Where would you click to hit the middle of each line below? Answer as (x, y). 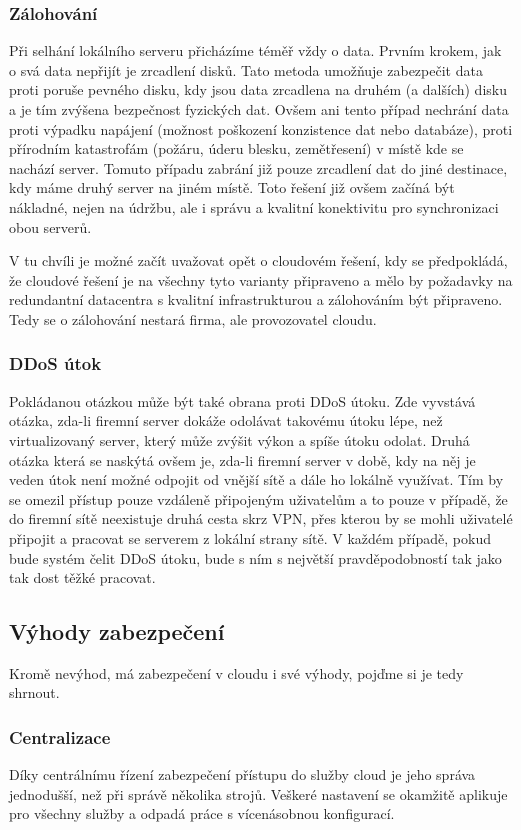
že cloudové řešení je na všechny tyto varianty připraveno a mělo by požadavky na (261, 279)
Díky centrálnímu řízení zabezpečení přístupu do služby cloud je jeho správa (242, 774)
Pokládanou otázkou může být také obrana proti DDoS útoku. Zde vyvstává (242, 400)
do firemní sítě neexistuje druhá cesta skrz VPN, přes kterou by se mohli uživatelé (261, 518)
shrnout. (34, 692)
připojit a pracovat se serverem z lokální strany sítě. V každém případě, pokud (250, 537)
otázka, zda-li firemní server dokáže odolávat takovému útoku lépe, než (226, 420)
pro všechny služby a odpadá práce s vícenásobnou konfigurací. (202, 813)
